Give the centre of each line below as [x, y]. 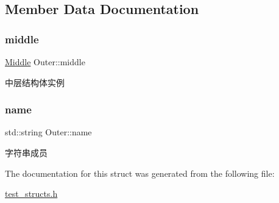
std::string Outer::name [48, 132]
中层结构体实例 [35, 82]
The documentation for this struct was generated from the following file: [140, 173]
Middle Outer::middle [45, 62]
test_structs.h [31, 194]
